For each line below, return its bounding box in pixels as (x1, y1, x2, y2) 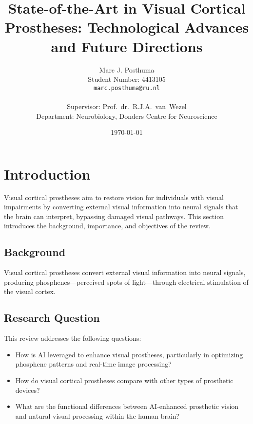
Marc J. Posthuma (99, 64, 155, 74)
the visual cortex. (4, 286, 56, 296)
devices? (15, 385, 40, 395)
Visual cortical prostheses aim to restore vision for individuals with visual (4, 192, 224, 202)
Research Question (4, 310, 100, 325)
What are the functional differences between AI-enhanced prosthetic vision (15, 401, 239, 411)
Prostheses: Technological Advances (4, 17, 249, 37)
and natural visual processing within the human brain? (15, 410, 180, 421)
